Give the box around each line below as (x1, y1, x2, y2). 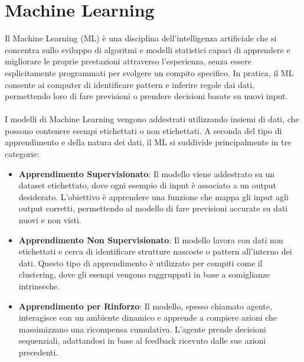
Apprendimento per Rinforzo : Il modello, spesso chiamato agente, (18, 299, 272, 312)
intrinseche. (18, 280, 60, 292)
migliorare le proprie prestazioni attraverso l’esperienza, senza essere (5, 55, 251, 67)
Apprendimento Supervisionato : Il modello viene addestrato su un (18, 167, 275, 180)
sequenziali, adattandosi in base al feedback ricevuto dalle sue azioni (18, 334, 266, 347)
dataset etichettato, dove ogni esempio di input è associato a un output (18, 179, 277, 191)
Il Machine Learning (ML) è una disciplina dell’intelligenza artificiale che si (5, 32, 277, 44)
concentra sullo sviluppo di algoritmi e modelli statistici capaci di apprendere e (5, 43, 290, 56)
